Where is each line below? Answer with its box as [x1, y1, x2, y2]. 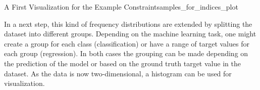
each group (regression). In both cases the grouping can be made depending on [4, 48, 248, 59]
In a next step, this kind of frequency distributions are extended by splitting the [4, 18, 252, 29]
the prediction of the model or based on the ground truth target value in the [4, 58, 241, 68]
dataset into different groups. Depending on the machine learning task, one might [4, 28, 256, 39]
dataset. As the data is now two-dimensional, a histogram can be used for [4, 68, 232, 78]
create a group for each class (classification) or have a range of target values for [4, 38, 249, 49]
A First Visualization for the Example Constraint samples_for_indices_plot [4, 2, 238, 12]
